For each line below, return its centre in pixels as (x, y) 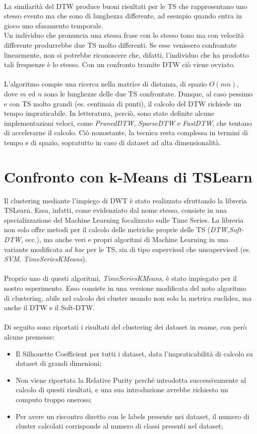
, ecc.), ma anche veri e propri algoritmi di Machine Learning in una (125, 239)
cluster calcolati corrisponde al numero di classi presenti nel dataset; (119, 426)
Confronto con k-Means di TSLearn (128, 176)
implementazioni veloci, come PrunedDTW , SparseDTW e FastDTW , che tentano (128, 123)
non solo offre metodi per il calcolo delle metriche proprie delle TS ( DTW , (117, 229)
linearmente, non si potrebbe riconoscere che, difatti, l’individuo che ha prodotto (127, 54)
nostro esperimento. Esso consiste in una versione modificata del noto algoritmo (125, 288)
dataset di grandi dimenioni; (59, 363)
